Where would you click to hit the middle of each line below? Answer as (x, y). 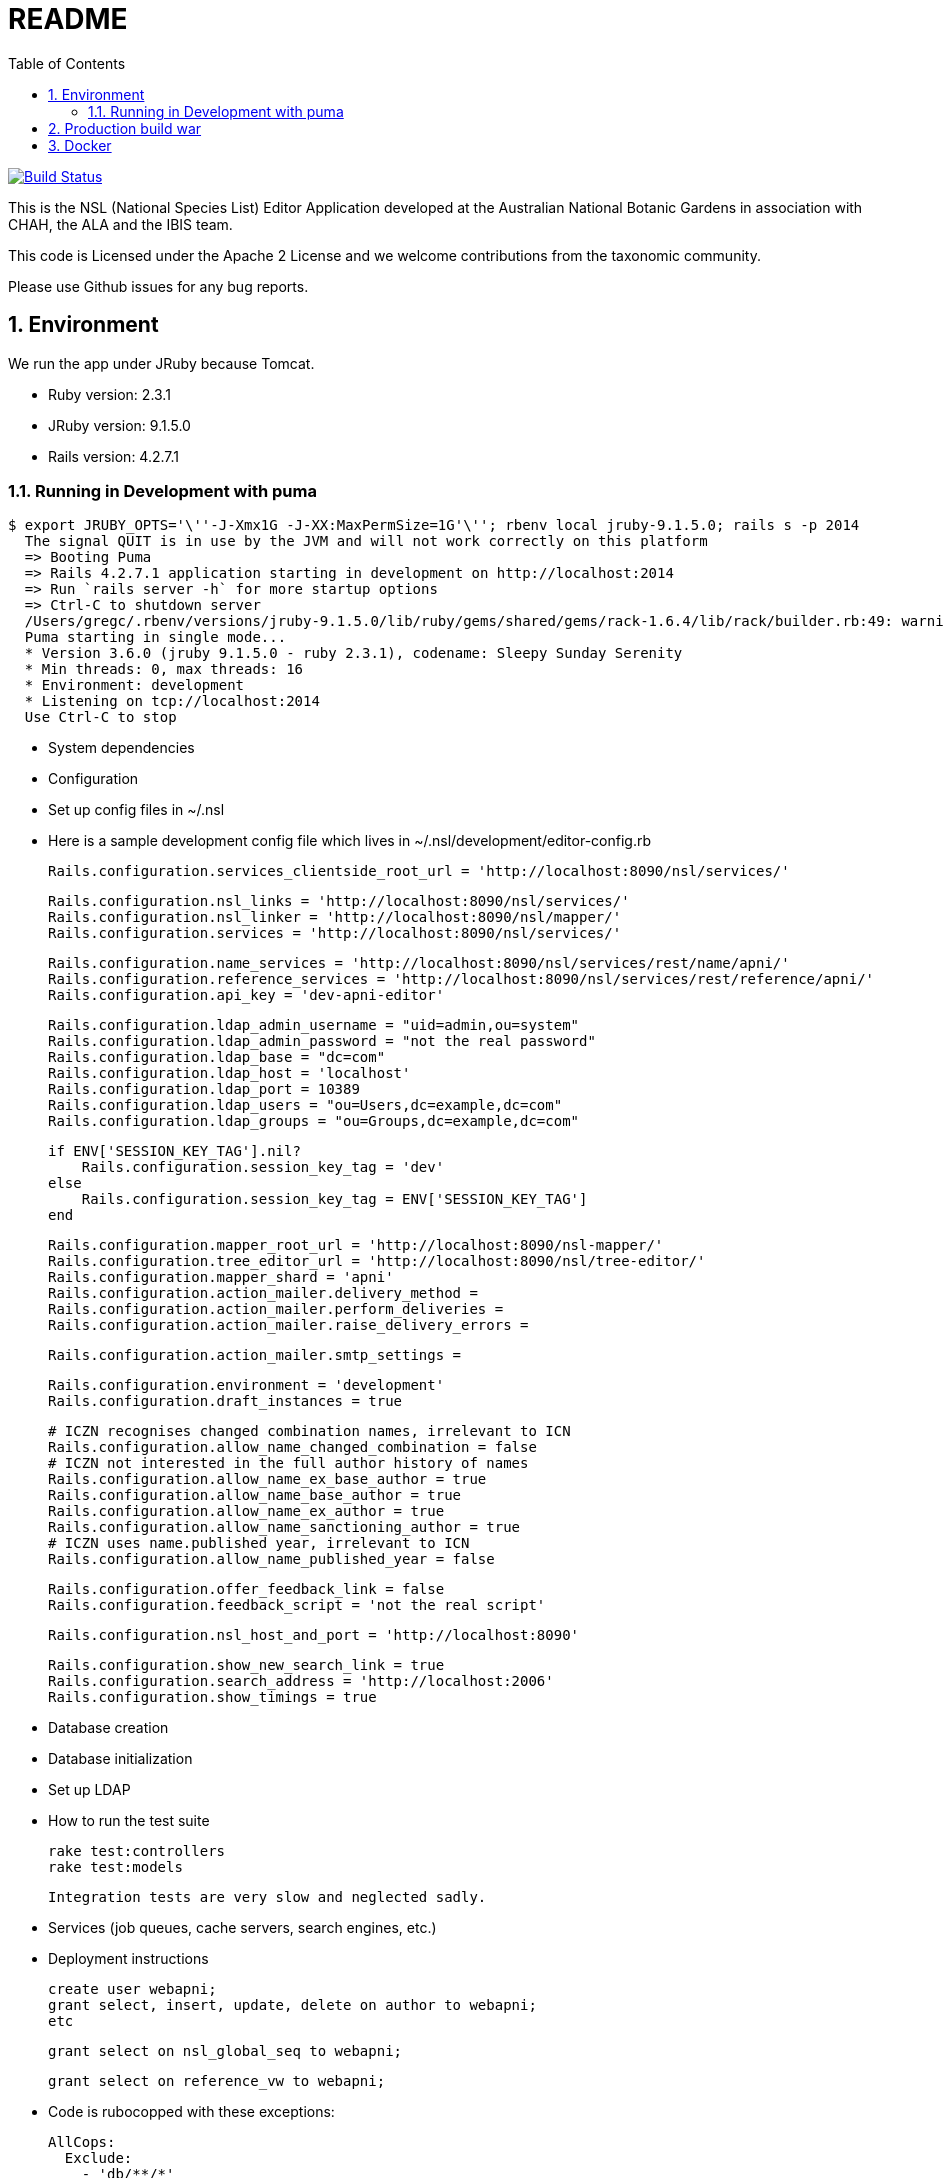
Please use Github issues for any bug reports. (158, 286)
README (68, 19)
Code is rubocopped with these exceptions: (191, 2112)
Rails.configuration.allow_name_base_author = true (255, 1495)
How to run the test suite (129, 1821)
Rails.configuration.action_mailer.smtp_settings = (255, 1355)
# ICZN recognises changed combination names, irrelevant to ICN (309, 1431)
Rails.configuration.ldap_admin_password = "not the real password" (322, 1041)
